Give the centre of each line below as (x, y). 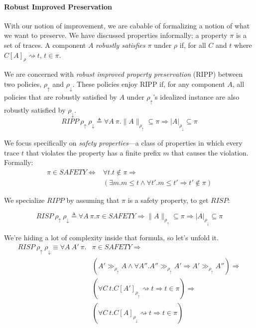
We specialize (24, 200)
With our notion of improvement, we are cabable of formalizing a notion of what (127, 25)
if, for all (193, 45)
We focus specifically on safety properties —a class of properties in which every (123, 143)
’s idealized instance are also (196, 96)
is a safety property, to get (168, 200)
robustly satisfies (121, 45)
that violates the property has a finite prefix (93, 152)
